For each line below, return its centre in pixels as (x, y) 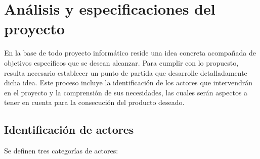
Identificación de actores (69, 129)
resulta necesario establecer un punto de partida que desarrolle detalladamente (126, 72)
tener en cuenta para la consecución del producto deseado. (94, 102)
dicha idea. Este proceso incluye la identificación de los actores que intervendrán (128, 83)
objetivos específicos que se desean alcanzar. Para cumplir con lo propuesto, (121, 62)
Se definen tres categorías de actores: (61, 151)
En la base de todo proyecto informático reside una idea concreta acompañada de (130, 53)
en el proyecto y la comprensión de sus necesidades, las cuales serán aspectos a (126, 92)
